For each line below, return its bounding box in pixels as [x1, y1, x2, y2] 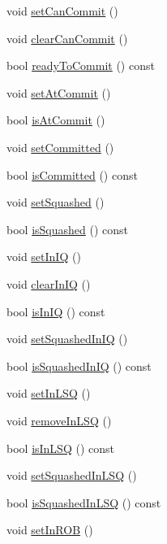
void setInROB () [6, 521, 93, 538]
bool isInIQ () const [6, 302, 105, 320]
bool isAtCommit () [6, 111, 105, 128]
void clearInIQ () [6, 275, 91, 292]
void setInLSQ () [6, 385, 91, 402]
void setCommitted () [6, 138, 114, 155]
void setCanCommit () [6, 2, 118, 19]
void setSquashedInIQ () [6, 330, 128, 347]
